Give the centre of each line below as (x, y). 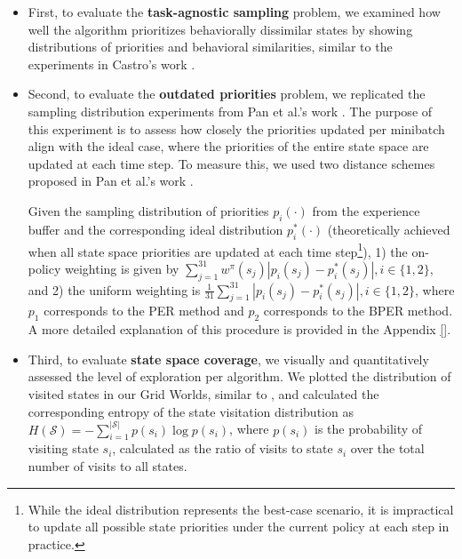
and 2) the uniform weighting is (114, 289)
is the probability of (369, 429)
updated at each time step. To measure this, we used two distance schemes (231, 163)
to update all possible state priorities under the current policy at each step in (239, 527)
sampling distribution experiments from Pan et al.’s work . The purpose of (230, 111)
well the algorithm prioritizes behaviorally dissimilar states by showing (220, 29)
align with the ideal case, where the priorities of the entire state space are (228, 146)
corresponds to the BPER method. (358, 311)
